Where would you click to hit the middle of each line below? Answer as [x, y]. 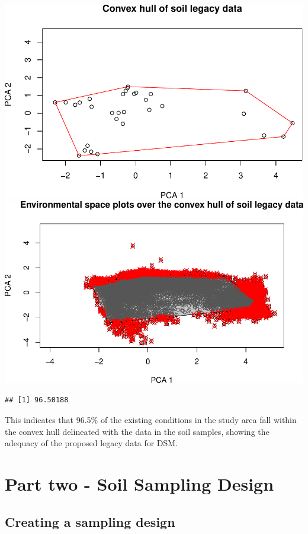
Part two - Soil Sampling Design [139, 483]
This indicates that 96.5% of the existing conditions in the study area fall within [151, 419]
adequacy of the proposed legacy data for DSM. [92, 443]
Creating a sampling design [90, 521]
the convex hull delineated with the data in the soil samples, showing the [137, 431]
